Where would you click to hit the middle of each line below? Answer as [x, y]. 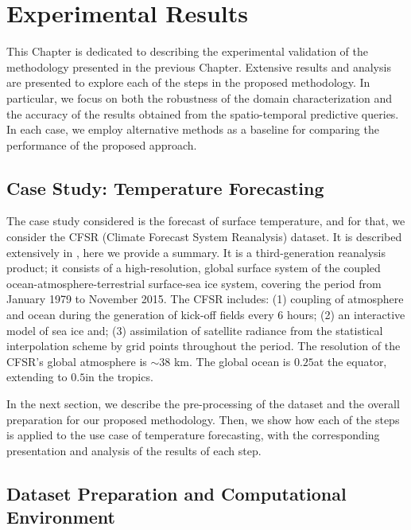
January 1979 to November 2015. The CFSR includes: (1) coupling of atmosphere [205, 299]
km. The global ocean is [232, 361]
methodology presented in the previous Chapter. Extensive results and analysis [199, 66]
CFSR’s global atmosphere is [77, 361]
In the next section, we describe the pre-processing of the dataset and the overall [203, 404]
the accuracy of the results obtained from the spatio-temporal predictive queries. [203, 113]
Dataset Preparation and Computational [176, 493]
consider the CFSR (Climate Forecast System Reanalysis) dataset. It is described [204, 237]
